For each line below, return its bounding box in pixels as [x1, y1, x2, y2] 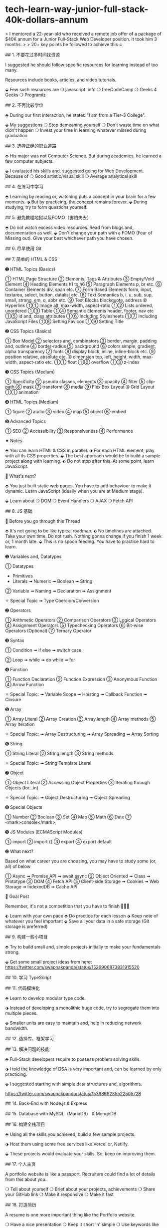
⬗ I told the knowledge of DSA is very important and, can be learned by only [5, 1066, 162, 1072]
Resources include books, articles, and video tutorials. [5, 77, 117, 83]
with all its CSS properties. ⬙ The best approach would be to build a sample [5, 452, 161, 459]
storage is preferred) [5, 923, 48, 930]
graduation [5, 132, 28, 138]
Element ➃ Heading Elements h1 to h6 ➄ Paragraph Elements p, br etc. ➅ [5, 281, 162, 287]
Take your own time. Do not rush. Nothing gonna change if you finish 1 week [5, 533, 162, 539]
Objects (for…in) [5, 785, 39, 791]
